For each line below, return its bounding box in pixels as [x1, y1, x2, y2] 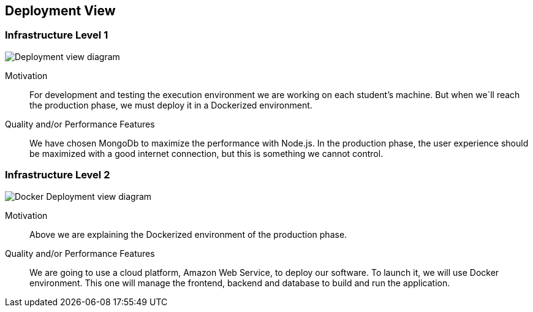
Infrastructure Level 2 [5, 169, 110, 181]
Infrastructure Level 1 [5, 29, 108, 42]
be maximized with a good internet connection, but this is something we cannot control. [29, 148, 384, 159]
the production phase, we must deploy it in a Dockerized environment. [29, 99, 312, 110]
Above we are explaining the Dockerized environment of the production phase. [29, 229, 347, 240]
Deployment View [5, 3, 116, 18]
